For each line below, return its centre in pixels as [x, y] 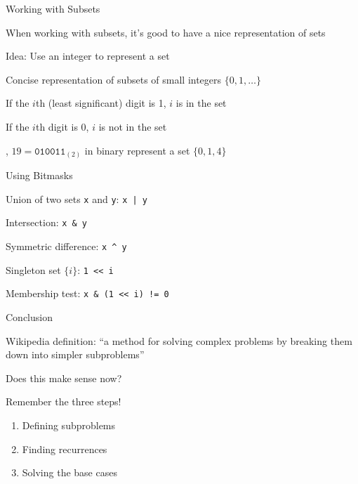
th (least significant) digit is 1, [101, 103]
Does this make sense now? [64, 378]
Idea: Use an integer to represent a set [88, 56]
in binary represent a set [137, 150]
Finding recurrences [65, 449]
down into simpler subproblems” [75, 354]
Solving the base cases [69, 472]
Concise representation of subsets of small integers [114, 79]
